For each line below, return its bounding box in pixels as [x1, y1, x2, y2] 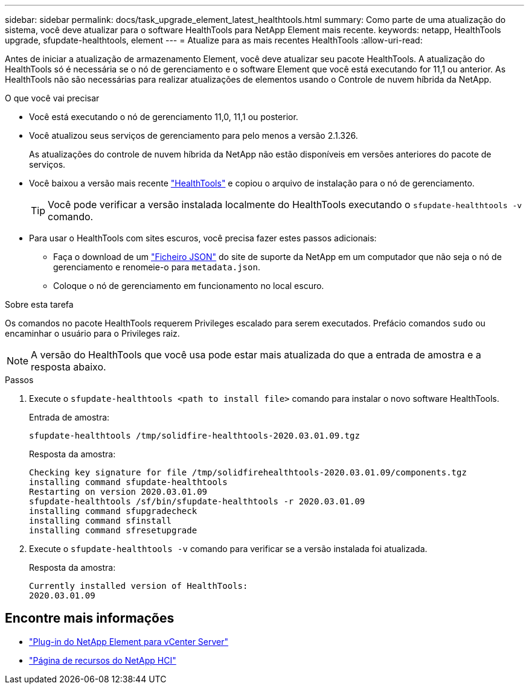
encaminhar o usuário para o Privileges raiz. [5, 328, 180, 338]
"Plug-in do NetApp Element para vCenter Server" [29, 636, 229, 647]
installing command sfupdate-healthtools [29, 477, 228, 487]
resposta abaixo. [31, 361, 106, 373]
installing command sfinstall [29, 516, 172, 525]
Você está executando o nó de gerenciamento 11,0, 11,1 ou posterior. [29, 112, 298, 122]
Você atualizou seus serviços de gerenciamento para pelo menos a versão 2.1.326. [29, 130, 358, 141]
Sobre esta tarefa [5, 299, 74, 310]
